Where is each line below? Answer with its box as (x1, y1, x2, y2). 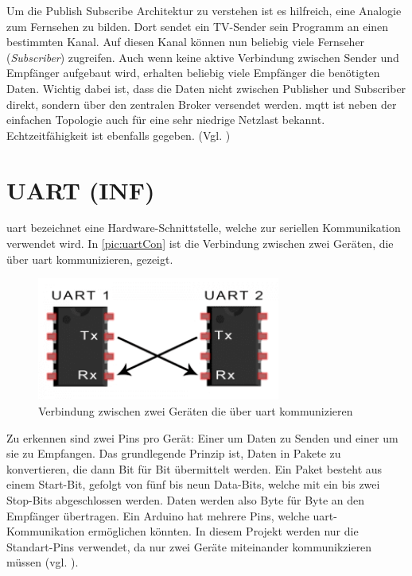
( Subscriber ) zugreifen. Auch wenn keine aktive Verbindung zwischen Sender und (6, 48, 399, 65)
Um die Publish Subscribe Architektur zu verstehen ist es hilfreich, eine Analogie (6, 2, 402, 18)
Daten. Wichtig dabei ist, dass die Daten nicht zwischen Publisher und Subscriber (6, 79, 406, 96)
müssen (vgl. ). (6, 554, 79, 570)
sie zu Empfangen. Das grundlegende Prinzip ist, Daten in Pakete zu (6, 445, 341, 462)
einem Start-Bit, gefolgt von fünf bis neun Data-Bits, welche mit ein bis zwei (6, 476, 380, 493)
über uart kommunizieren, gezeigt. (6, 250, 173, 267)
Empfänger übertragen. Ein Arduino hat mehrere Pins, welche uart (6, 507, 334, 524)
